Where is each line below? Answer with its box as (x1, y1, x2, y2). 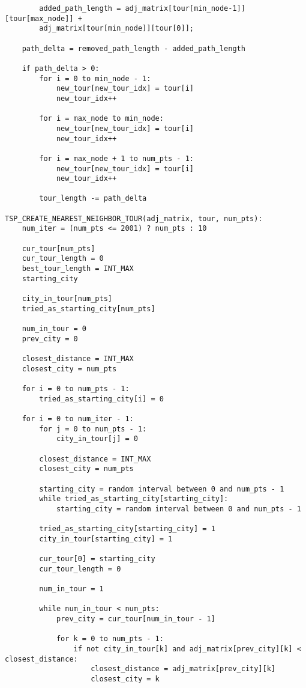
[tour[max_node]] (5, 14, 74, 23)
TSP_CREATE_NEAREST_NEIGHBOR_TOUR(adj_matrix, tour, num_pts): (5, 214, 263, 223)
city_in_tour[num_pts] (22, 294, 112, 303)
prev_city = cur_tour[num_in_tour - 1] (56, 615, 215, 624)
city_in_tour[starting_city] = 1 (39, 534, 173, 543)
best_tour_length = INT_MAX (22, 264, 134, 273)
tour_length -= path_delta (39, 194, 147, 203)
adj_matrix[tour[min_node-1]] (125, 4, 245, 13)
